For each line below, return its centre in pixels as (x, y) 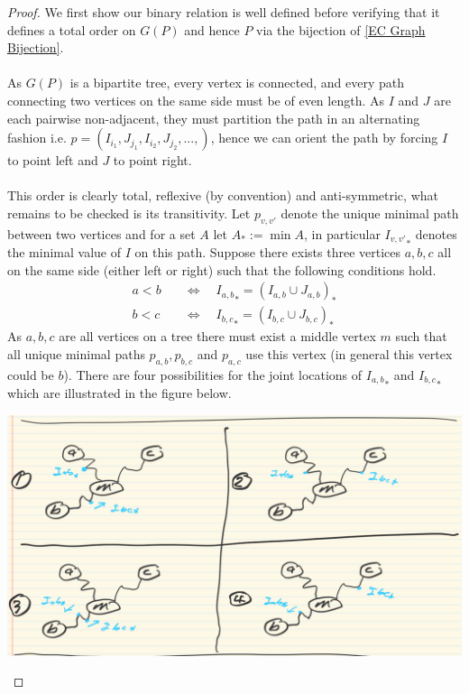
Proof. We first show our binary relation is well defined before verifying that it (224, 12)
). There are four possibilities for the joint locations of (213, 374)
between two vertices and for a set (101, 233)
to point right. (152, 160)
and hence (212, 29)
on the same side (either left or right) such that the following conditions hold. (222, 269)
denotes (436, 233)
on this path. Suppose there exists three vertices (267, 252)
